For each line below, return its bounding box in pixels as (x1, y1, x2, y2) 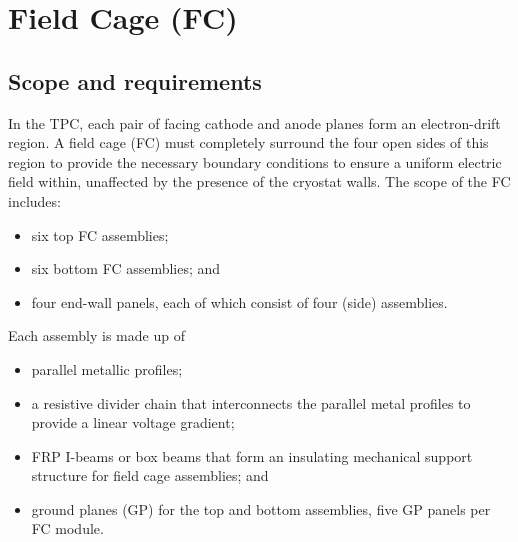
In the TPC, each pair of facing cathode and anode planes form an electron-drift (8, 112, 501, 133)
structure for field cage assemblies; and (31, 465, 269, 486)
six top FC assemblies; (31, 224, 169, 245)
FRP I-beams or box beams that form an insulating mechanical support (31, 445, 473, 466)
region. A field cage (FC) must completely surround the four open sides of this (8, 132, 489, 153)
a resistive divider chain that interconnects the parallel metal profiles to (31, 392, 471, 413)
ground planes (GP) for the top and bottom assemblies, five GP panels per (31, 498, 491, 519)
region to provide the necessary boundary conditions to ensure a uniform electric (8, 151, 502, 172)
